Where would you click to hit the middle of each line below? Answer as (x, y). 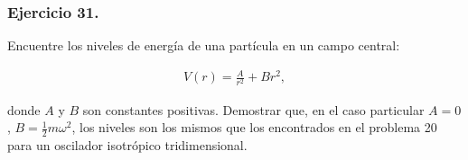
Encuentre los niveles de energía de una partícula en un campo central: (204, 45)
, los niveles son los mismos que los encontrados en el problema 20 (254, 127)
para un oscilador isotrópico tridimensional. (127, 144)
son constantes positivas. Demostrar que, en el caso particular (253, 109)
